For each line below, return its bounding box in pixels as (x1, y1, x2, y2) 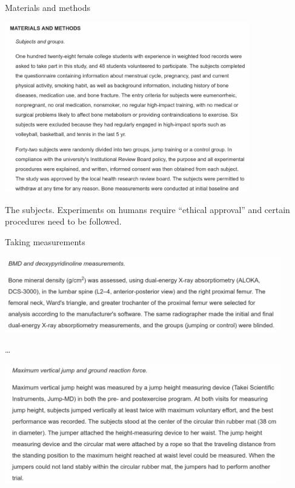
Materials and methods (5, 1, 90, 13)
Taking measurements (5, 235, 85, 248)
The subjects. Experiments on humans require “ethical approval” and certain (5, 203, 290, 215)
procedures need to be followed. (5, 215, 122, 228)
